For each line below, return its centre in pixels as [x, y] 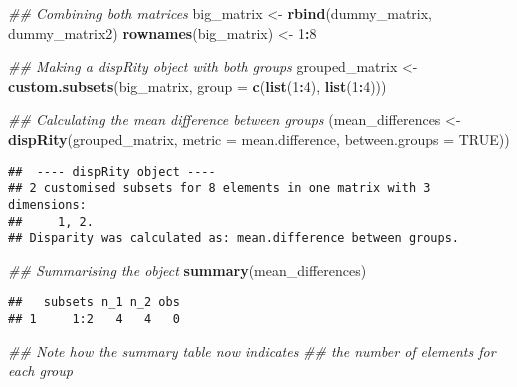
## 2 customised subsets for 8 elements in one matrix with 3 [219, 188]
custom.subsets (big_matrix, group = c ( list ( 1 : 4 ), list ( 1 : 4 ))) [197, 85]
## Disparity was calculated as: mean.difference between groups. [234, 238]
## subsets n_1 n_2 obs [94, 302]
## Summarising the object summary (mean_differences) [187, 269]
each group [40, 370]
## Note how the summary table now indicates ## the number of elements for [252, 350]
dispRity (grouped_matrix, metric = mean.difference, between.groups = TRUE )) [259, 138]
